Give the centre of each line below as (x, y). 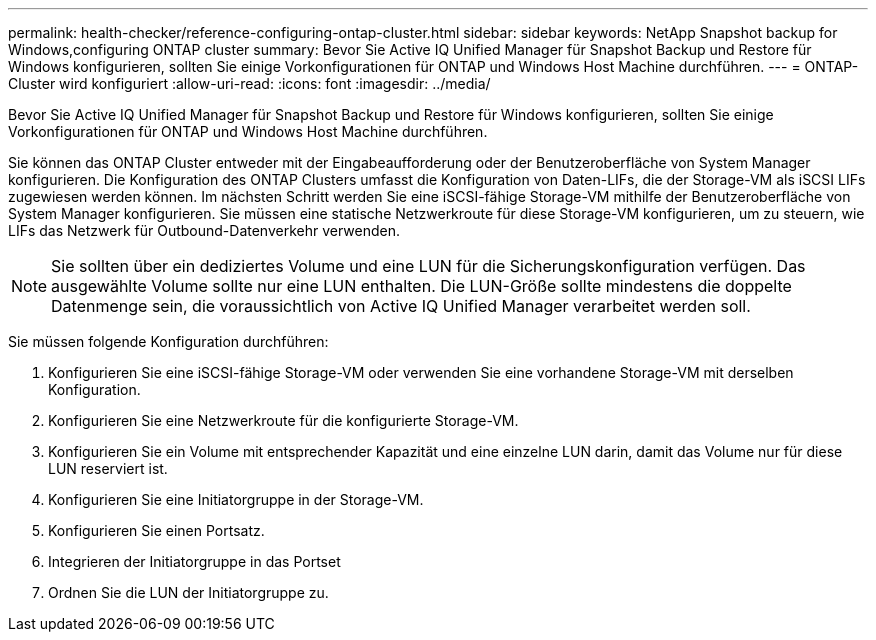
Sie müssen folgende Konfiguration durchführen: (168, 341)
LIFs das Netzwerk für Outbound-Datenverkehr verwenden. (204, 230)
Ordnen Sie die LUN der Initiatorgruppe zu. (188, 592)
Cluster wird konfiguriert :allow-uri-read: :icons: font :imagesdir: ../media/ (249, 83)
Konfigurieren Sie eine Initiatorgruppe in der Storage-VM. (236, 499)
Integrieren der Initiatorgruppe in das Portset (194, 561)
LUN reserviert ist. (108, 468)
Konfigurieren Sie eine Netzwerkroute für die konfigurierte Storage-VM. (283, 420)
